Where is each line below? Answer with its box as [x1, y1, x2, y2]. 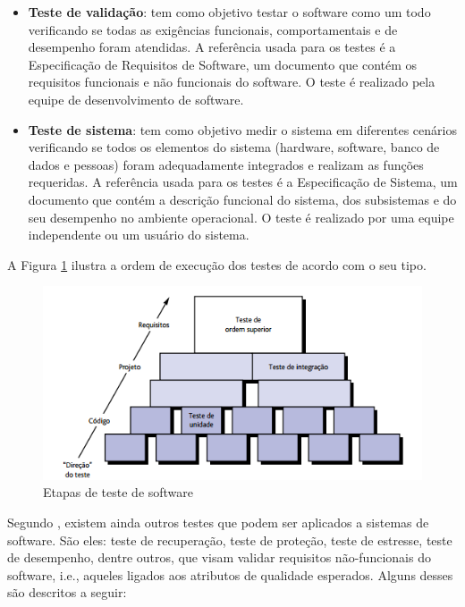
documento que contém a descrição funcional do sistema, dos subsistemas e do [28, 190, 457, 208]
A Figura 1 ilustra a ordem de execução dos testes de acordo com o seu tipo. [7, 255, 427, 274]
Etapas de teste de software [43, 483, 194, 502]
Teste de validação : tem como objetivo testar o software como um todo [28, 3, 431, 21]
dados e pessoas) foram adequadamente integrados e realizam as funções [28, 155, 424, 173]
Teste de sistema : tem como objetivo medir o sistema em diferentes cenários [28, 120, 457, 139]
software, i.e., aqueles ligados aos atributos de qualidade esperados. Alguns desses [7, 565, 453, 584]
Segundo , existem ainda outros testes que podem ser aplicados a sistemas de [7, 513, 429, 532]
